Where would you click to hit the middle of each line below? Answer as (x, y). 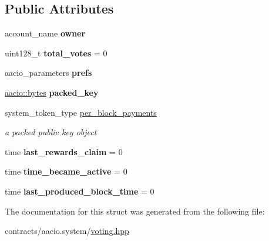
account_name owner (45, 33)
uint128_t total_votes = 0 (56, 53)
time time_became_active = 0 (66, 171)
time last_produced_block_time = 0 (80, 191)
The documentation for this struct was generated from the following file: (135, 211)
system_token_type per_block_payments (81, 112)
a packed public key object (51, 132)
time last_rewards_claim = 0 (64, 151)
